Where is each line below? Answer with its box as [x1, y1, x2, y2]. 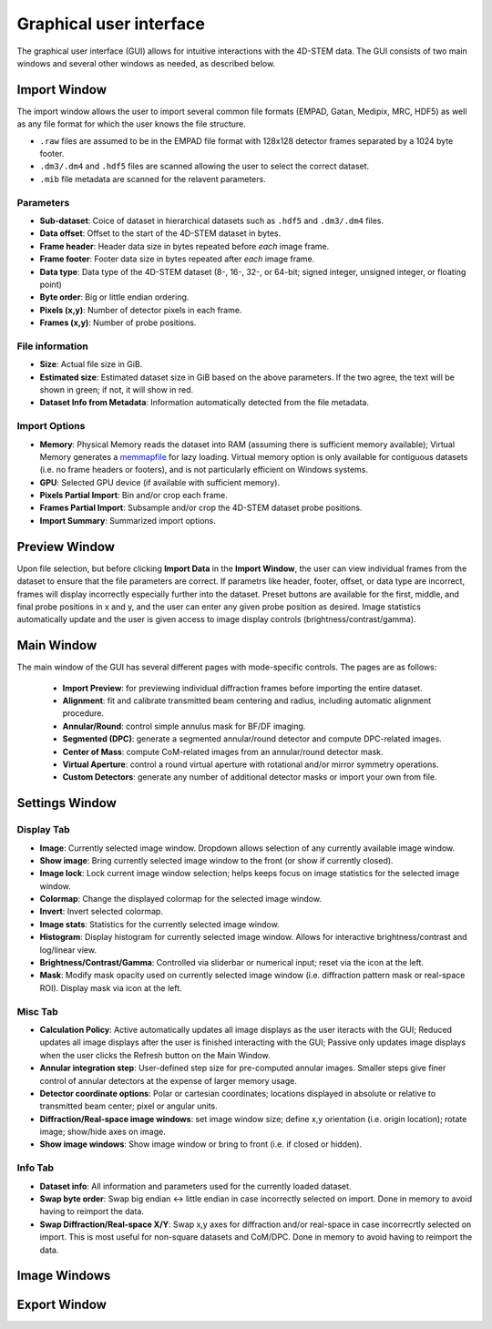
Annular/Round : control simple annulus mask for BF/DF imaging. [62, 721, 306, 731]
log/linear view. [39, 944, 97, 956]
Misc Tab [16, 1005, 58, 1017]
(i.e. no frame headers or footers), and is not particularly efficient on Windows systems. [39, 465, 369, 475]
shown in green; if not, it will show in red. [39, 383, 194, 395]
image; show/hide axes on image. [39, 1126, 166, 1138]
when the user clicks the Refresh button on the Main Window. [39, 1049, 271, 1060]
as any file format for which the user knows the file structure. [16, 118, 246, 129]
